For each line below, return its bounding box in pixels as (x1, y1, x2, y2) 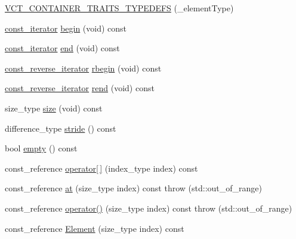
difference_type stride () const (5, 122, 116, 134)
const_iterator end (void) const (5, 42, 120, 54)
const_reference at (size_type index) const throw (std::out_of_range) (5, 182, 262, 194)
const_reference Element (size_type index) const (5, 222, 184, 234)
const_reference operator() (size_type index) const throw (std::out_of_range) (5, 201, 292, 214)
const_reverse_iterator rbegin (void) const (5, 61, 162, 74)
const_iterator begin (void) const (5, 21, 127, 34)
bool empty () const (5, 142, 78, 154)
